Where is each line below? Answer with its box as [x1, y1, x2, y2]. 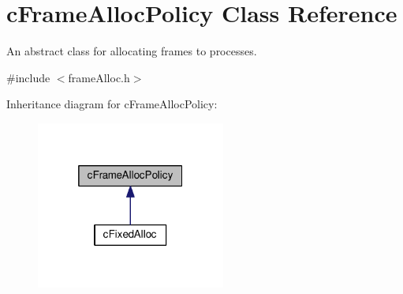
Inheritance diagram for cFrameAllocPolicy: [6, 96, 218, 112]
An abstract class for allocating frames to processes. [6, 43, 257, 59]
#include [6, 69, 50, 85]
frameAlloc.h [68, 69, 130, 85]
